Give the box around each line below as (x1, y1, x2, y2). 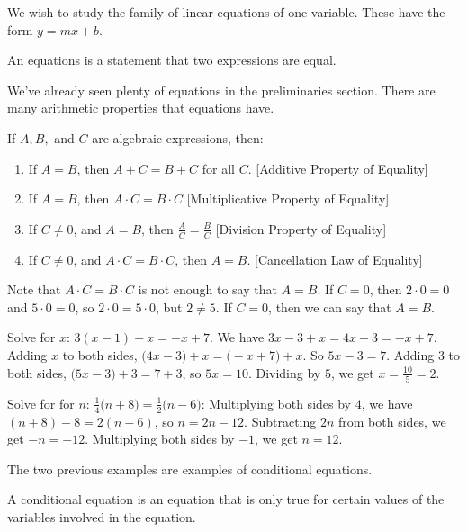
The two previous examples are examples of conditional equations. (7, 459, 373, 478)
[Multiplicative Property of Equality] (186, 189, 390, 208)
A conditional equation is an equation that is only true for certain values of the (7, 490, 445, 509)
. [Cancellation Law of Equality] (247, 249, 423, 268)
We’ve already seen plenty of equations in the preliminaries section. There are (7, 80, 436, 99)
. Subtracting (244, 411, 317, 430)
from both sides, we (338, 411, 446, 430)
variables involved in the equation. (7, 508, 196, 527)
